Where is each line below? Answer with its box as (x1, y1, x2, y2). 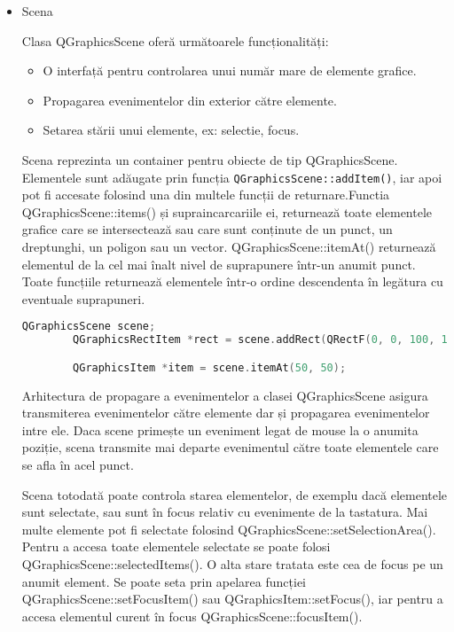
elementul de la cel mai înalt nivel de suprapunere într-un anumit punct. (21, 254, 416, 273)
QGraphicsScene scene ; (21, 320, 156, 333)
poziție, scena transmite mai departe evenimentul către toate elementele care (21, 438, 439, 456)
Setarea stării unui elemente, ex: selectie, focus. (43, 121, 300, 139)
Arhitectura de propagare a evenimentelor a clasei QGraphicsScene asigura (21, 386, 428, 404)
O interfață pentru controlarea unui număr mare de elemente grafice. (43, 61, 417, 80)
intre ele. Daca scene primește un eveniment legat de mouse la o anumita (21, 420, 419, 439)
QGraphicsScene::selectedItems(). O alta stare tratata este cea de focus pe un (21, 555, 443, 573)
